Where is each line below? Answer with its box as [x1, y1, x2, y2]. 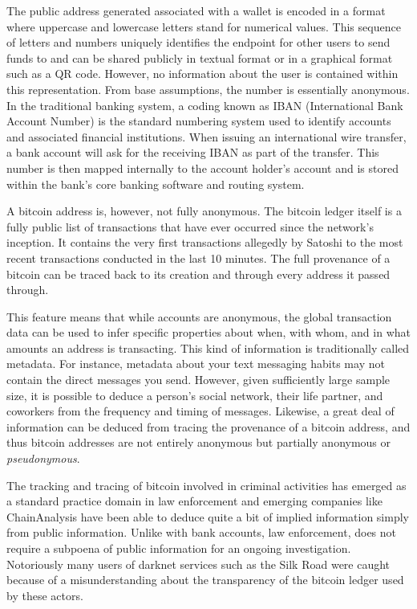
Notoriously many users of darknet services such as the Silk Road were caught [6, 555, 391, 572]
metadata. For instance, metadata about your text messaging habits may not [6, 355, 385, 372]
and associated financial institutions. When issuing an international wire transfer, [6, 128, 407, 145]
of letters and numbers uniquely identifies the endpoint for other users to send [6, 34, 391, 51]
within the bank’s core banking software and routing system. [6, 175, 305, 192]
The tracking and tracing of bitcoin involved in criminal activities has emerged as [6, 476, 407, 493]
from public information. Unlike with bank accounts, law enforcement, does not [6, 524, 397, 541]
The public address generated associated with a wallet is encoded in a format [6, 2, 386, 18]
